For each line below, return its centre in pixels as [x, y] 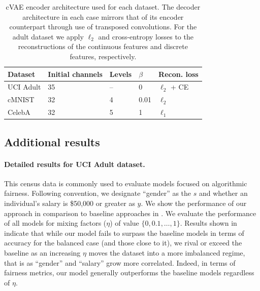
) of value [124, 223]
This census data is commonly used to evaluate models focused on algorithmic [126, 183]
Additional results [52, 141]
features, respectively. [103, 56]
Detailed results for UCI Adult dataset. [75, 164]
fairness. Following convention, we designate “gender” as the [98, 193]
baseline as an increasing [42, 252]
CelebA [19, 112]
